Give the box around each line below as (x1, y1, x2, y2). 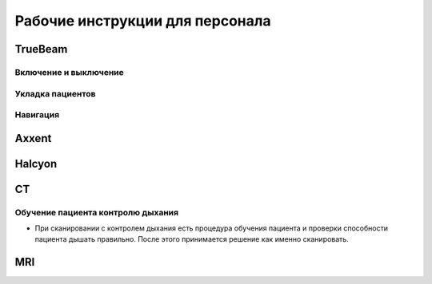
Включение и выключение (14, 66, 124, 77)
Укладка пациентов (14, 88, 96, 99)
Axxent (14, 132, 52, 145)
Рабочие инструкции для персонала (14, 12, 271, 30)
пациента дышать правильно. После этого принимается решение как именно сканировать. (34, 235, 350, 244)
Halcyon (14, 156, 58, 171)
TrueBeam (14, 42, 68, 56)
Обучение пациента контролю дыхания (14, 207, 179, 218)
